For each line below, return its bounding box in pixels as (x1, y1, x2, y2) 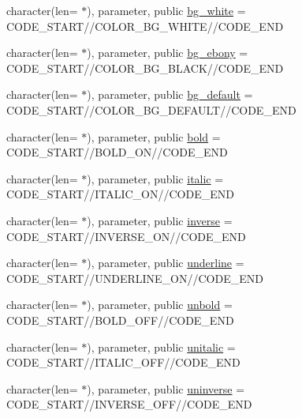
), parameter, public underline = (87, 254, 244, 271)
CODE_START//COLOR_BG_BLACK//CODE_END (6, 59, 284, 76)
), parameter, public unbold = (87, 296, 233, 313)
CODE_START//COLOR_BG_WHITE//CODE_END (6, 17, 284, 34)
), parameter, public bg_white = (87, 2, 246, 18)
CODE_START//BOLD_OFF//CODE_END (6, 311, 234, 328)
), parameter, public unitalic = (87, 338, 236, 355)
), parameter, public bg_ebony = (87, 44, 248, 61)
